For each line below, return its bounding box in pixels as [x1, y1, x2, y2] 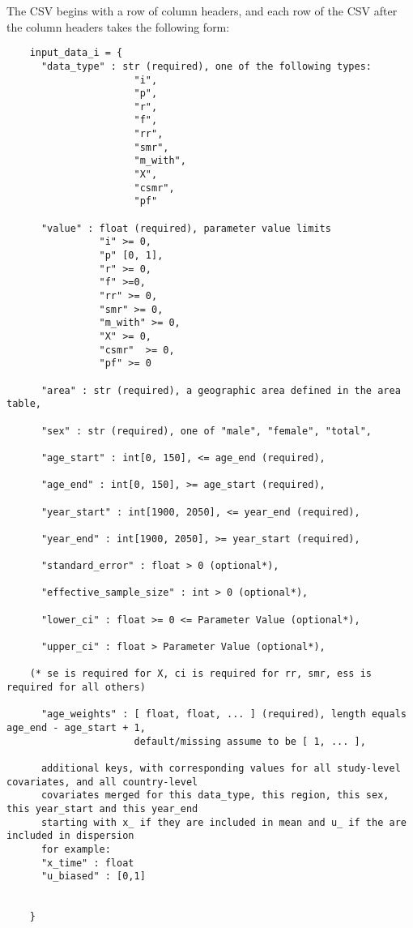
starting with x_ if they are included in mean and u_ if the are [40, 816, 407, 828]
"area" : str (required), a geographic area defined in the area [40, 384, 401, 396]
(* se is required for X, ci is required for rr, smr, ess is [29, 668, 373, 680]
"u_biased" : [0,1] [40, 870, 146, 883]
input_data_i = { [29, 47, 123, 59]
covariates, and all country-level [6, 776, 198, 788]
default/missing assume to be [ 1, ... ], [134, 735, 366, 747]
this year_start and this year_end [6, 802, 198, 815]
